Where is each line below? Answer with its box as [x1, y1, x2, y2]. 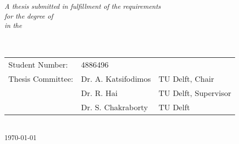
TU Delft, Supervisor [158, 87, 232, 98]
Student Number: [8, 58, 68, 70]
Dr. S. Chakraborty [81, 101, 148, 113]
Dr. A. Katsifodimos [81, 72, 151, 84]
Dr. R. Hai [81, 87, 118, 98]
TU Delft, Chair [158, 72, 214, 84]
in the [4, 20, 22, 30]
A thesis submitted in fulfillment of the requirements [4, 1, 161, 11]
